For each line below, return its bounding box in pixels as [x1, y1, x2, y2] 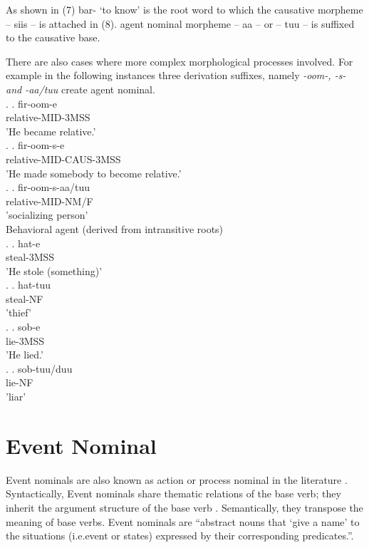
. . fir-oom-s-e [6, 138, 65, 152]
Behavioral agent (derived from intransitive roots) [6, 221, 224, 236]
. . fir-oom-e [6, 95, 57, 110]
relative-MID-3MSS [6, 110, 90, 125]
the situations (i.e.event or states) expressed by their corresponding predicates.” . [6, 528, 354, 543]
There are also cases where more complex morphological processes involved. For [6, 53, 353, 68]
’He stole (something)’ [6, 263, 103, 278]
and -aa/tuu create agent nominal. [6, 81, 155, 96]
